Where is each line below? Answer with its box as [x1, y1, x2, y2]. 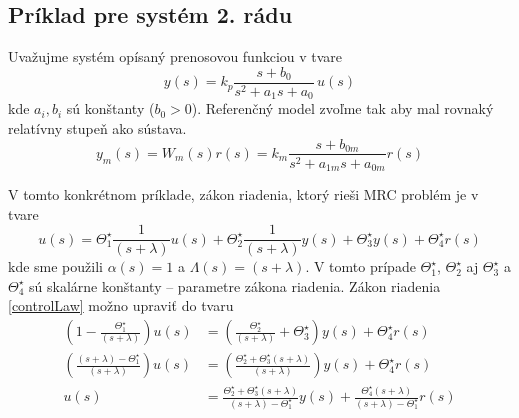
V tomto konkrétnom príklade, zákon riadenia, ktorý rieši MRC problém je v [8, 184, 479, 205]
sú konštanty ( [66, 98, 155, 119]
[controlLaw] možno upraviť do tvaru [8, 295, 234, 316]
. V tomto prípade [305, 256, 416, 277]
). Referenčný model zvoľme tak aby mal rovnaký [191, 98, 494, 119]
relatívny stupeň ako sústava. [8, 117, 187, 138]
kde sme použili [8, 256, 103, 277]
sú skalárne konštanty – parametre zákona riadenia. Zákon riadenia [29, 275, 441, 296]
